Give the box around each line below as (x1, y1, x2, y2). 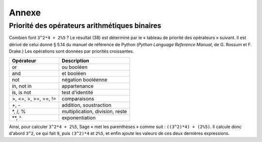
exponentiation (61, 114, 96, 121)
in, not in (12, 83, 32, 89)
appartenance (61, 83, 94, 89)
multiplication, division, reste (61, 108, 127, 114)
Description (61, 57, 90, 64)
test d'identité (61, 89, 93, 96)
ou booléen (61, 63, 88, 70)
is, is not (12, 89, 32, 96)
